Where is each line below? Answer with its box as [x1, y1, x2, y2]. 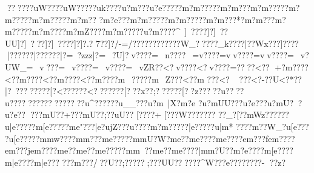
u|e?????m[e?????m [5, 120, 76, 132]
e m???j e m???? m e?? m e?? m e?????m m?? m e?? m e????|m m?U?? [5, 144, 233, 157]
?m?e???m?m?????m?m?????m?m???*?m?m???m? [99, 13, 286, 25]
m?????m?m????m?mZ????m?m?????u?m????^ [5, 25, 181, 38]
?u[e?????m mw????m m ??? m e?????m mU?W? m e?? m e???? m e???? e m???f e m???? [5, 132, 295, 144]
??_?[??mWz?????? [218, 108, 289, 121]
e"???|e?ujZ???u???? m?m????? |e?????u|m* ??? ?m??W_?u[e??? [76, 120, 309, 132]
